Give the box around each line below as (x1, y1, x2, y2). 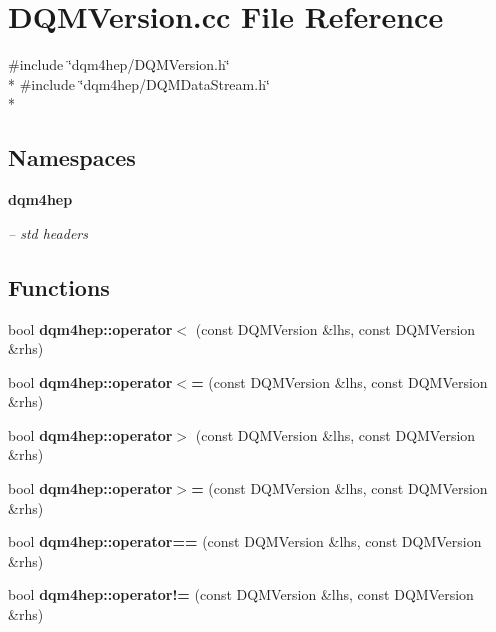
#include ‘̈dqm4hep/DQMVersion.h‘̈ (8, 54, 230, 75)
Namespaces (8, 142, 136, 173)
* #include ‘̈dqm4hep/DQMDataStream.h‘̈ (8, 73, 270, 94)
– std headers (8, 222, 88, 243)
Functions (8, 271, 110, 302)
